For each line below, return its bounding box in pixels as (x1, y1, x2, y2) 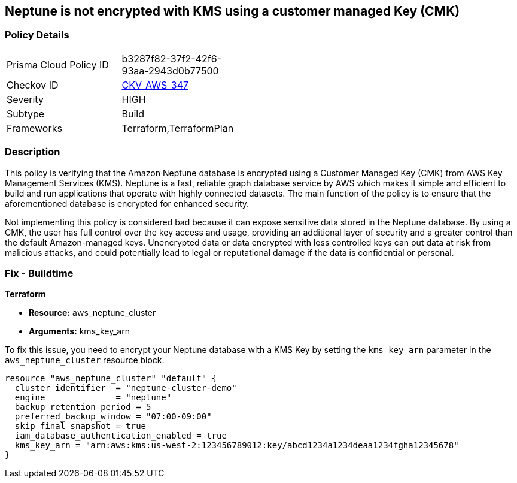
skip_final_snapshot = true (14, 421, 147, 431)
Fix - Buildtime (5, 267, 74, 279)
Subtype (7, 107, 45, 120)
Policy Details (5, 29, 69, 41)
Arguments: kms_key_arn (29, 326, 130, 337)
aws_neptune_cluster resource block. (5, 355, 165, 366)
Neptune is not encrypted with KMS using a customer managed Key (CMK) (5, 4, 460, 19)
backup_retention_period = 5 (14, 402, 151, 412)
